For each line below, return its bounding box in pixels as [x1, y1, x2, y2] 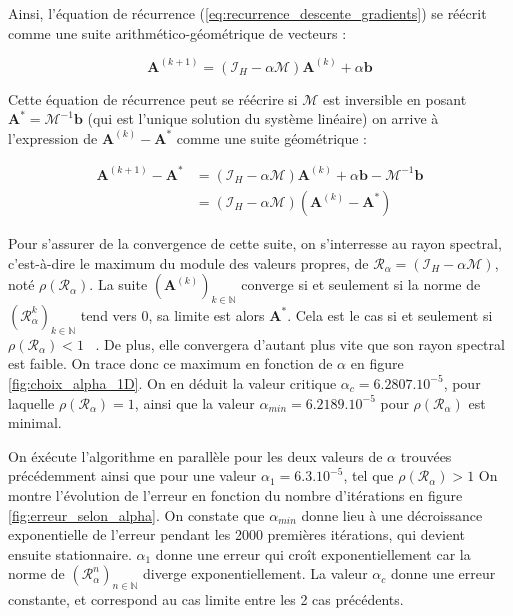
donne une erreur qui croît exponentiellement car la [155, 543, 471, 564]
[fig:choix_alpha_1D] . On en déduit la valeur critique [8, 372, 337, 393]
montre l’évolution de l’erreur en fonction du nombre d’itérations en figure [8, 484, 463, 505]
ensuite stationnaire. [8, 543, 132, 564]
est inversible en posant [323, 88, 467, 109]
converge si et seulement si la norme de [241, 274, 481, 295]
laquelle [8, 392, 55, 413]
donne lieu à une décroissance [301, 504, 483, 525]
